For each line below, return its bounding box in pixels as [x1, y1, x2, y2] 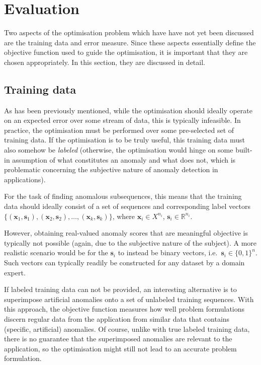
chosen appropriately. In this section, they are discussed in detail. [4, 56, 205, 67]
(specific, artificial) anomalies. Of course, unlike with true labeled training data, [4, 323, 250, 334]
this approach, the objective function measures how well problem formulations [4, 304, 245, 314]
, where [112, 210, 135, 221]
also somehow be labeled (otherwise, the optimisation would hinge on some [4, 144, 233, 155]
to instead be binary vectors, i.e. [118, 247, 218, 258]
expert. [4, 267, 26, 277]
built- [235, 144, 252, 155]
